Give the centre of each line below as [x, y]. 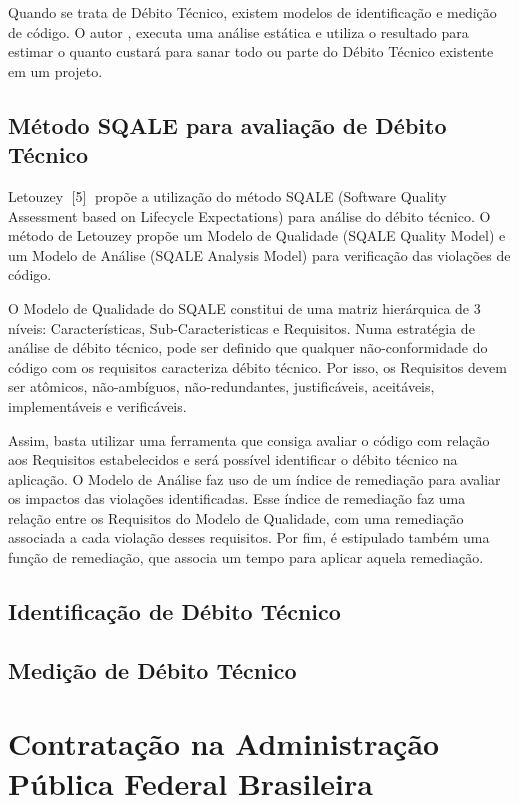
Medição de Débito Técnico [152, 669]
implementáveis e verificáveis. [97, 405]
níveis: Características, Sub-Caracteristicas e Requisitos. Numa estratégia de [241, 327]
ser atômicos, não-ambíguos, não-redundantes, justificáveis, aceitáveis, [221, 386]
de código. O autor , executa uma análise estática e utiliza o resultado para [238, 31]
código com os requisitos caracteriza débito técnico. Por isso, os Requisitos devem [257, 366]
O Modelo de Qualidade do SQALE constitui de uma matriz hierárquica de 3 [244, 307]
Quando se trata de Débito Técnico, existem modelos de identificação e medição [252, 12]
